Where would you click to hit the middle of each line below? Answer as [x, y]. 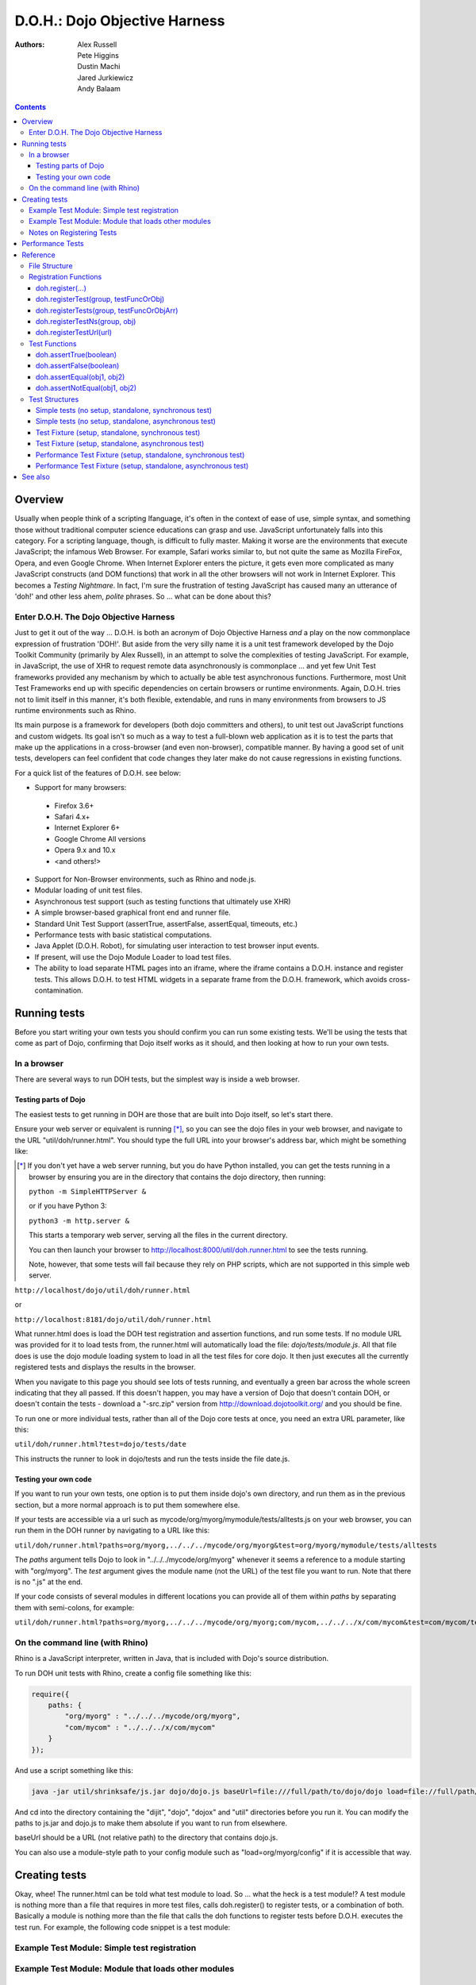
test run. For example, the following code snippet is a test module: [123, 1927]
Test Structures [54, 399]
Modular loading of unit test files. [88, 890]
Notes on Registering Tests [73, 232]
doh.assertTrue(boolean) [77, 355]
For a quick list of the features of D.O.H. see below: [98, 773]
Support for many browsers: [81, 788]
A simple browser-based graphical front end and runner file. [133, 912]
